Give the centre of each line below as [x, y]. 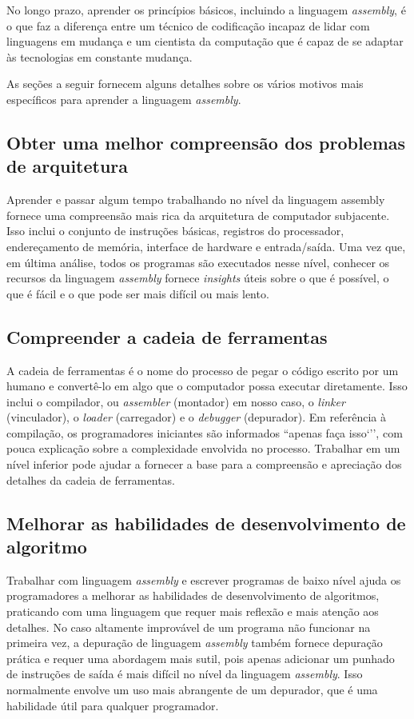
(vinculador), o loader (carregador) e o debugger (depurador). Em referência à [197, 417]
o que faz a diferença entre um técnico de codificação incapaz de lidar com [188, 25]
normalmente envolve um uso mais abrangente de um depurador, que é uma [192, 690]
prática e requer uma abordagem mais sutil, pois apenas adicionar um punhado [201, 658]
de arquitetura [68, 166]
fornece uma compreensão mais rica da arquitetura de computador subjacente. [198, 215]
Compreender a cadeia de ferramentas [167, 336]
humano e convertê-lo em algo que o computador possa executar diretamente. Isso [207, 386]
